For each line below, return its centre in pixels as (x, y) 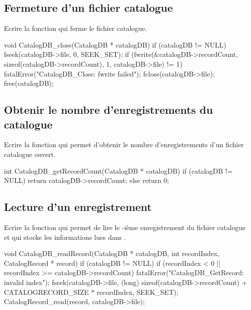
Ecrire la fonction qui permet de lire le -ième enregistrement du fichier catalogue (125, 227)
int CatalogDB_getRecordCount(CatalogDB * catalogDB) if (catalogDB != (118, 170)
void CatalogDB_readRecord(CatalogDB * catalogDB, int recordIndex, (112, 253)
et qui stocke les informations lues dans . (65, 237)
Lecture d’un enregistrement (78, 207)
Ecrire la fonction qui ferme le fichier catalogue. (76, 28)
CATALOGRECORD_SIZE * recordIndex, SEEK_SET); (91, 292)
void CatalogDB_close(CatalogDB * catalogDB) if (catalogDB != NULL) (115, 44)
